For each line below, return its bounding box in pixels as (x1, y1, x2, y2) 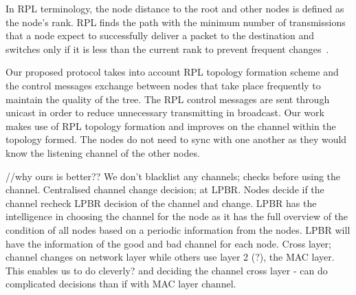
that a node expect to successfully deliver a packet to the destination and (5, 28, 315, 43)
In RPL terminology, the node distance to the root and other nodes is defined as (5, 1, 344, 15)
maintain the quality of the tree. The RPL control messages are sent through (5, 91, 330, 106)
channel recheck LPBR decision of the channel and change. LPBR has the (5, 195, 317, 210)
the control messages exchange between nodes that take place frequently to (5, 78, 321, 92)
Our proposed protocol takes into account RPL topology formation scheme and (5, 65, 339, 79)
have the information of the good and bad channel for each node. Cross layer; (5, 236, 331, 250)
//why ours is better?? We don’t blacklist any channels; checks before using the (5, 168, 341, 183)
